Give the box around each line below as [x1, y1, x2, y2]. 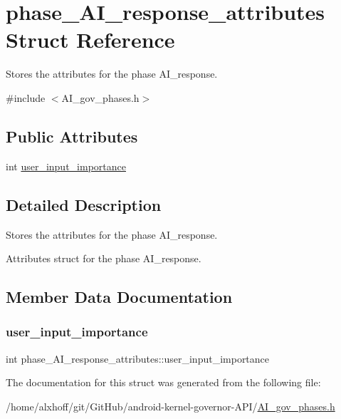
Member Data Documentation [6, 286, 233, 308]
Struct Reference [6, 25, 175, 54]
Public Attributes [6, 125, 138, 147]
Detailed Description [6, 193, 162, 215]
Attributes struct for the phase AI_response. [6, 251, 201, 266]
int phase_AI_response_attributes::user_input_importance [6, 351, 270, 366]
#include [6, 90, 46, 105]
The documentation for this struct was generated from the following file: [6, 375, 321, 390]
